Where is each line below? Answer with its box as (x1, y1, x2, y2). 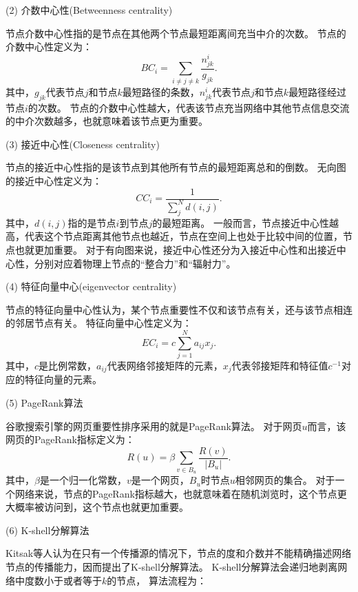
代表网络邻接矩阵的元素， (107, 358, 223, 373)
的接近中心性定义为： (6, 173, 102, 187)
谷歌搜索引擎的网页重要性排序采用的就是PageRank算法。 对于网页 (6, 418, 302, 433)
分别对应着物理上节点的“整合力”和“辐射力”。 (34, 256, 236, 270)
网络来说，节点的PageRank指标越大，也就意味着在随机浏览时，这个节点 (14, 486, 337, 500)
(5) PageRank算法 (6, 396, 83, 410)
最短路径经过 (288, 84, 347, 99)
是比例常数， (39, 358, 97, 373)
